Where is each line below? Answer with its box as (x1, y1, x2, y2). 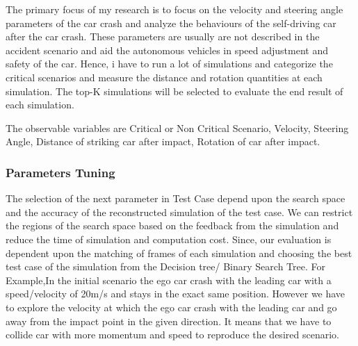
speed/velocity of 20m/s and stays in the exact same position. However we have (6, 286, 345, 301)
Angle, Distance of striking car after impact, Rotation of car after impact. (6, 134, 320, 149)
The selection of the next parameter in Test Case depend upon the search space (6, 191, 345, 206)
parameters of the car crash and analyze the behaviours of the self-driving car (6, 15, 336, 30)
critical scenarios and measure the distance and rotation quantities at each (6, 69, 323, 84)
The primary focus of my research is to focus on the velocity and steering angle (6, 2, 343, 16)
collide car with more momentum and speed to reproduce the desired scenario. (6, 327, 339, 342)
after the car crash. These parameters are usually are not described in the (6, 29, 320, 44)
